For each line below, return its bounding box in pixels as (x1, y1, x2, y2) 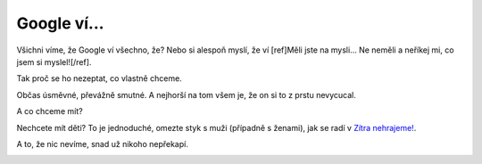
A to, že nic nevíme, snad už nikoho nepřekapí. (16, 138, 189, 149)
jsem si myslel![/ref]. (16, 56, 92, 67)
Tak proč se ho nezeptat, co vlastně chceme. (16, 73, 182, 84)
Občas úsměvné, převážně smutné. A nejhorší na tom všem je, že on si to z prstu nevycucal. (16, 89, 356, 100)
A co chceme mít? (16, 106, 84, 117)
